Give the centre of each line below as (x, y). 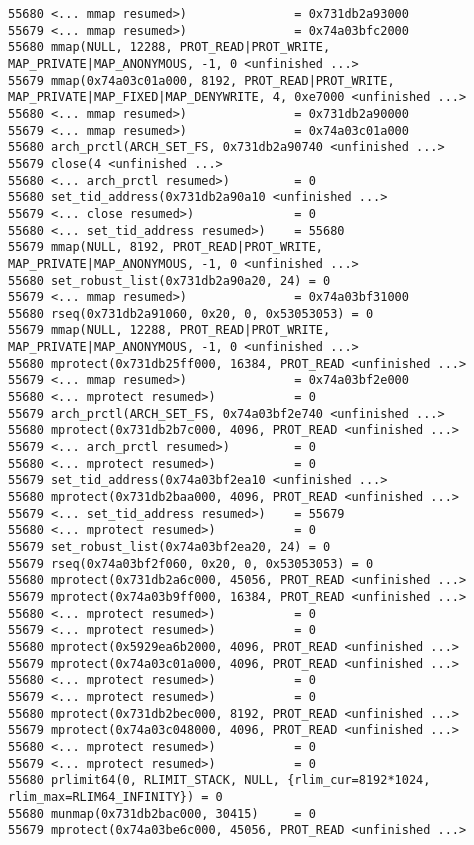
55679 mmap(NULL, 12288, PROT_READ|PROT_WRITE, (169, 330)
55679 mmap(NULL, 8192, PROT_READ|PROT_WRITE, (165, 247)
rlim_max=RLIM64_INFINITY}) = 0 (115, 796)
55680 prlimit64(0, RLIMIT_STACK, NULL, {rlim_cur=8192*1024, (219, 780)
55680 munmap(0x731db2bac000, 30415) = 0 (162, 813)
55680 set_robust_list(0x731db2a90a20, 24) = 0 (169, 280)
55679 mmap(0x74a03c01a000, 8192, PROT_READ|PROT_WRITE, (201, 80)
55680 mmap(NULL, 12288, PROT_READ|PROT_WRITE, (169, 47)
